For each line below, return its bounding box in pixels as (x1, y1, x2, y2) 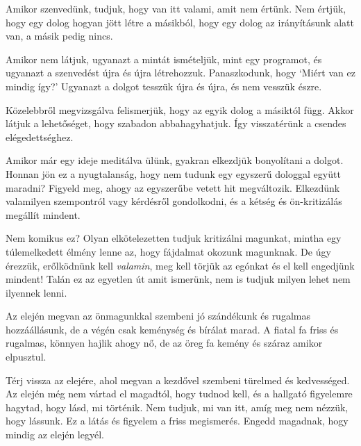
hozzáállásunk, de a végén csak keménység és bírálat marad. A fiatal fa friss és (6, 322, 339, 336)
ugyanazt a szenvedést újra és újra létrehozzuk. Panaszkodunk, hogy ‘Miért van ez (6, 65, 355, 80)
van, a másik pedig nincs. (6, 28, 113, 43)
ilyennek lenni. (6, 285, 67, 299)
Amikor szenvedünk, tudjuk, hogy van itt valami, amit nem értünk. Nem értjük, (6, 1, 346, 15)
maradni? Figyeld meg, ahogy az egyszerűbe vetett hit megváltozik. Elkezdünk (6, 180, 340, 195)
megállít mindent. (6, 207, 81, 222)
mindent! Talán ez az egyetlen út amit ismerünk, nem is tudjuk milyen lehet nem (6, 272, 351, 286)
